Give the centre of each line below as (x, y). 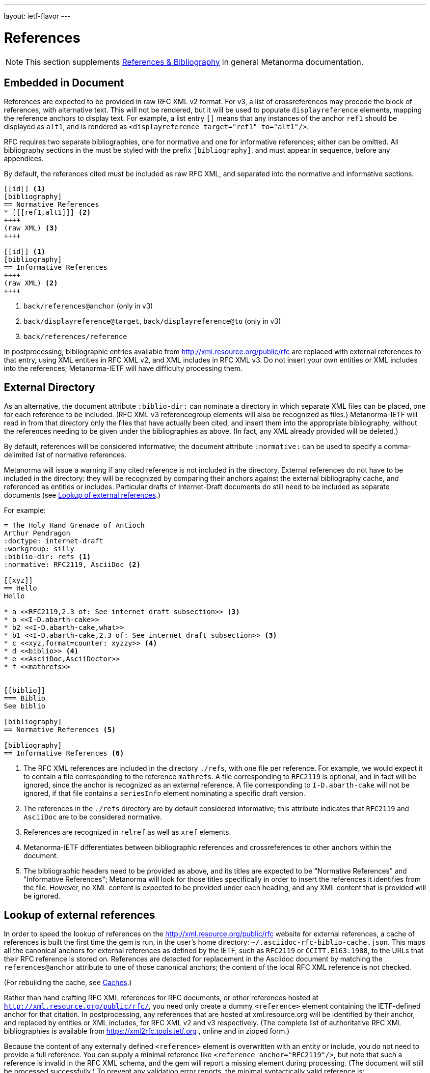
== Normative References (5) (60, 730)
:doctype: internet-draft (54, 541)
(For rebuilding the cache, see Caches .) (68, 983)
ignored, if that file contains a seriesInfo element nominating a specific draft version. (164, 793)
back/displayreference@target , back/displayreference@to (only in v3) (152, 321)
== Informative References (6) (64, 753)
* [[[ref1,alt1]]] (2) (48, 212)
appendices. (24, 159)
